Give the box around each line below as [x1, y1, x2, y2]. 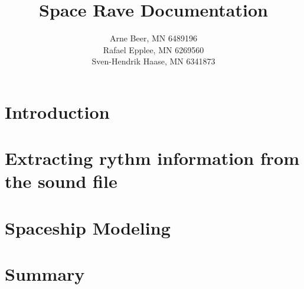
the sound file [5, 169, 117, 193]
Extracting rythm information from [5, 146, 299, 170]
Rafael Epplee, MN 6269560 [103, 43, 204, 56]
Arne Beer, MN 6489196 [109, 32, 198, 44]
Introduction [5, 99, 110, 124]
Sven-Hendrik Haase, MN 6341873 [91, 55, 215, 67]
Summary [5, 262, 85, 286]
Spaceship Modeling [5, 215, 171, 239]
